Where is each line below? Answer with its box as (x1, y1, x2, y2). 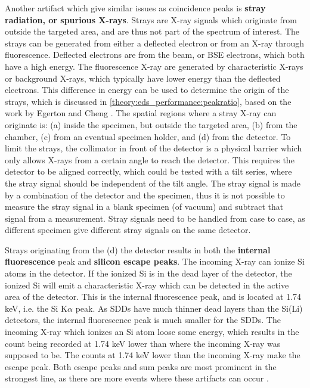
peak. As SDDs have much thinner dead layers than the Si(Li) (75, 302, 303, 314)
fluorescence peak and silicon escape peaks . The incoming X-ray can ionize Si (5, 255, 305, 268)
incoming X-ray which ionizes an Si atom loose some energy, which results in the (5, 325, 299, 338)
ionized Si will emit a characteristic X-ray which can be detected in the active (5, 278, 289, 291)
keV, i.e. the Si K (5, 302, 67, 314)
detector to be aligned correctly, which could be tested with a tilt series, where (5, 165, 292, 178)
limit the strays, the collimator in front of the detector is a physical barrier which (5, 142, 302, 154)
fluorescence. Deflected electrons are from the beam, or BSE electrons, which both (5, 48, 305, 61)
